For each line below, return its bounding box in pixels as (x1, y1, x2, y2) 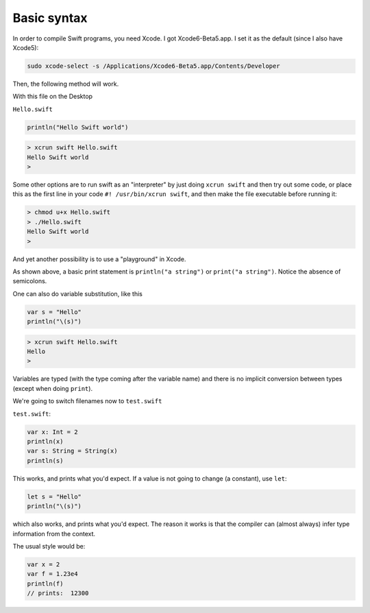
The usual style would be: (12, 542, 86, 550)
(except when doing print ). (12, 384, 92, 392)
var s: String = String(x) (27, 447, 118, 455)
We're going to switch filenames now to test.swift (12, 397, 162, 405)
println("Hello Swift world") (27, 123, 129, 131)
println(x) (27, 437, 64, 445)
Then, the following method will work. (12, 80, 119, 88)
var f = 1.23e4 (27, 570, 78, 578)
